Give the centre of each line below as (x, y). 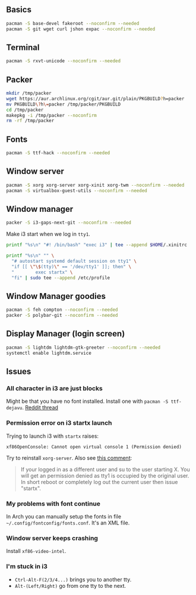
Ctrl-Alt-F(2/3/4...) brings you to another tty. (73, 579)
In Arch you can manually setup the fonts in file (64, 516)
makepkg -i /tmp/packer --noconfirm (51, 115)
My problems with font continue (53, 504)
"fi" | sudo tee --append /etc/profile (61, 278)
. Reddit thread (40, 408)
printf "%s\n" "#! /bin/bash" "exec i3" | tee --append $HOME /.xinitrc (97, 245)
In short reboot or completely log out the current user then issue (99, 482)
